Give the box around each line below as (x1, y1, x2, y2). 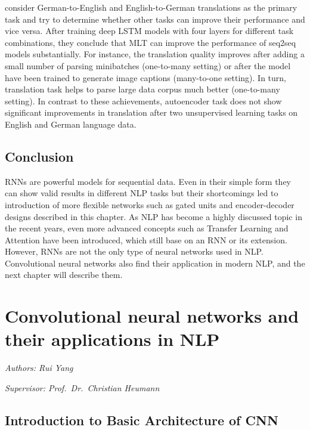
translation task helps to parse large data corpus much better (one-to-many (5, 83, 280, 95)
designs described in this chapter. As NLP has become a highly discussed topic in (5, 210, 302, 222)
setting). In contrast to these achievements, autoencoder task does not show (5, 94, 282, 107)
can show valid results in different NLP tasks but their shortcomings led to (5, 187, 278, 199)
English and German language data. (5, 117, 137, 130)
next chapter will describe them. (5, 268, 123, 281)
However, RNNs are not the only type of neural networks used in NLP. (5, 245, 263, 258)
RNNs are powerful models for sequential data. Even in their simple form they (5, 175, 292, 187)
